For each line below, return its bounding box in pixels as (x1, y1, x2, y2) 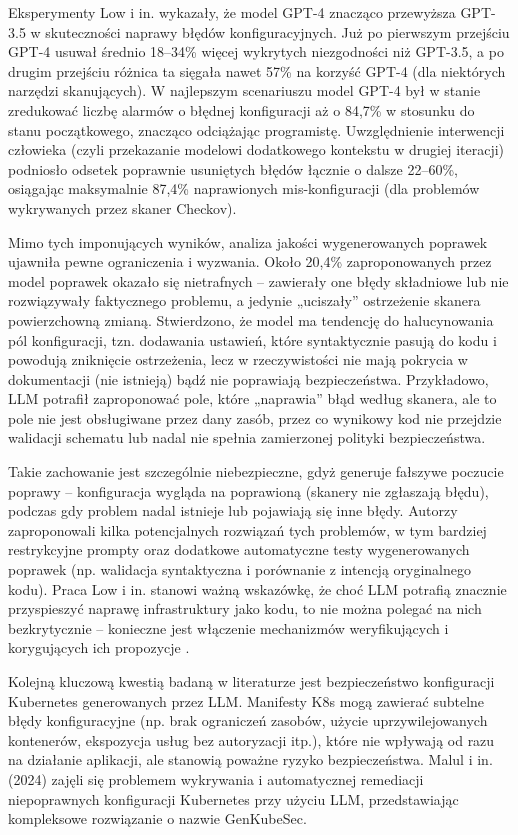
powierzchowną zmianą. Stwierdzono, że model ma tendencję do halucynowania (8, 309, 494, 330)
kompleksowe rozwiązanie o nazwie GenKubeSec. (8, 808, 307, 829)
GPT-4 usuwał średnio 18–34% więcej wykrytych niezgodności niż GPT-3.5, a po (8, 41, 504, 62)
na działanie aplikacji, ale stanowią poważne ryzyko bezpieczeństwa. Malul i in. (8, 749, 493, 770)
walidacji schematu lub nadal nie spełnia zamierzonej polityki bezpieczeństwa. (8, 427, 486, 448)
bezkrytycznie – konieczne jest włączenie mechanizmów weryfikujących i (8, 617, 449, 638)
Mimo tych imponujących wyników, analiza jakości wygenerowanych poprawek (8, 231, 488, 252)
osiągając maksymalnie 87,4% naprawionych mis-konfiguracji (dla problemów (8, 178, 480, 199)
